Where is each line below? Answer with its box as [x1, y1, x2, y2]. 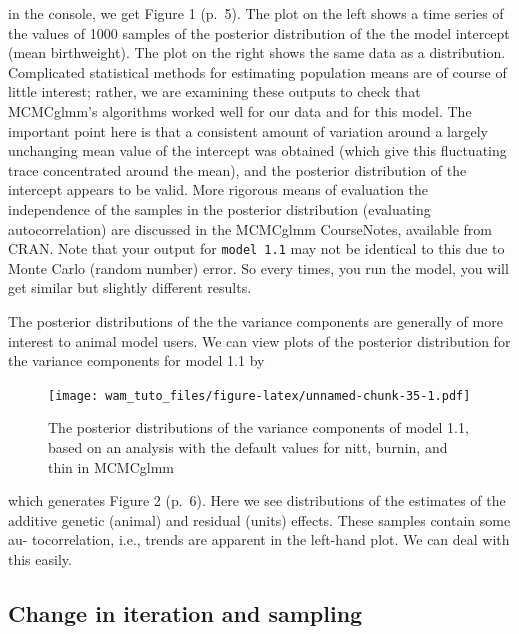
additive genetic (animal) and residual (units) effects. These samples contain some [8, 509, 511, 530]
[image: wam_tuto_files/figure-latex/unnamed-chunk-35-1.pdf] [48, 388, 471, 403]
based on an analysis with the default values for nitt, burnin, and [48, 437, 448, 457]
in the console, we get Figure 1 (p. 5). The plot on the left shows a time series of [8, 3, 504, 23]
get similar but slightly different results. [8, 277, 252, 298]
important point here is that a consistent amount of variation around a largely [8, 120, 488, 141]
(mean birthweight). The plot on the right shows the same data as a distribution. [8, 42, 506, 63]
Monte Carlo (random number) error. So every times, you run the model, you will [8, 257, 509, 278]
